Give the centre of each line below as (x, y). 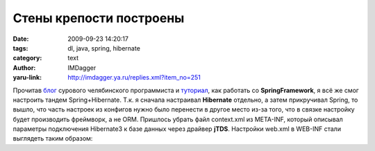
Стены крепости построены (99, 18)
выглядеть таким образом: (53, 139)
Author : (24, 68)
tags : (20, 48)
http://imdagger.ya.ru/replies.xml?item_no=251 (134, 78)
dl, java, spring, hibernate (104, 48)
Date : (21, 39)
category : (27, 58)
